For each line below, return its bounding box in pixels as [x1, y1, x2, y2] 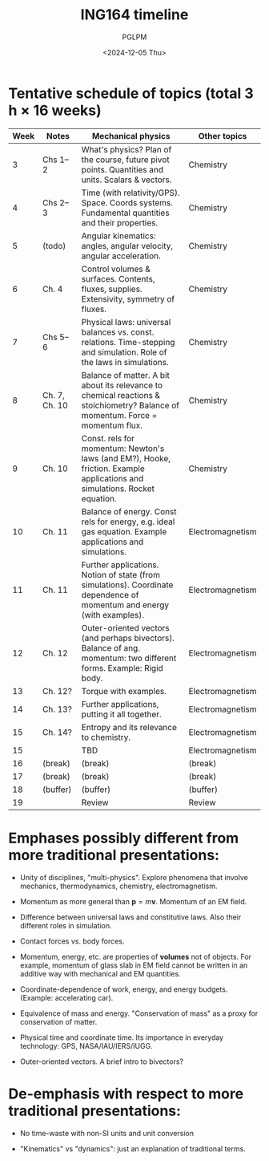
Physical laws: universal [81, 316, 171, 327]
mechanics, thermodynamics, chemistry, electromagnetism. [19, 881, 218, 891]
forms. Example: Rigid [81, 662, 164, 673]
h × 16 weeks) [8, 101, 102, 120]
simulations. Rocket [81, 483, 155, 494]
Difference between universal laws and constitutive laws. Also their [19, 912, 242, 922]
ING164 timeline [80, 6, 189, 24]
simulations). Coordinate [81, 579, 174, 591]
